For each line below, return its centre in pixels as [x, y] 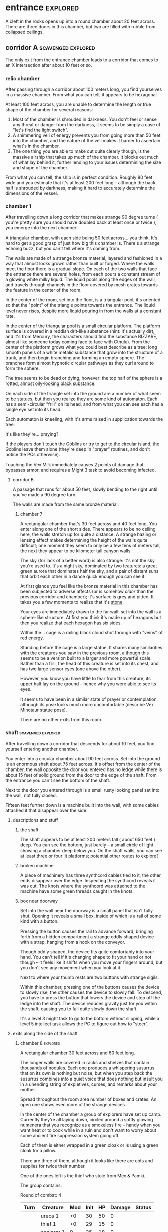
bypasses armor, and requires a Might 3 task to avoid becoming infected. [81, 470]
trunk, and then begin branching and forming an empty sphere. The [75, 358]
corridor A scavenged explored [50, 48]
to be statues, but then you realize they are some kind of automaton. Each [81, 399]
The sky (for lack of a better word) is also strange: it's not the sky [88, 561]
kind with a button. [39, 921]
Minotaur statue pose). [43, 710]
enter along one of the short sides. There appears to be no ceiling [88, 529]
